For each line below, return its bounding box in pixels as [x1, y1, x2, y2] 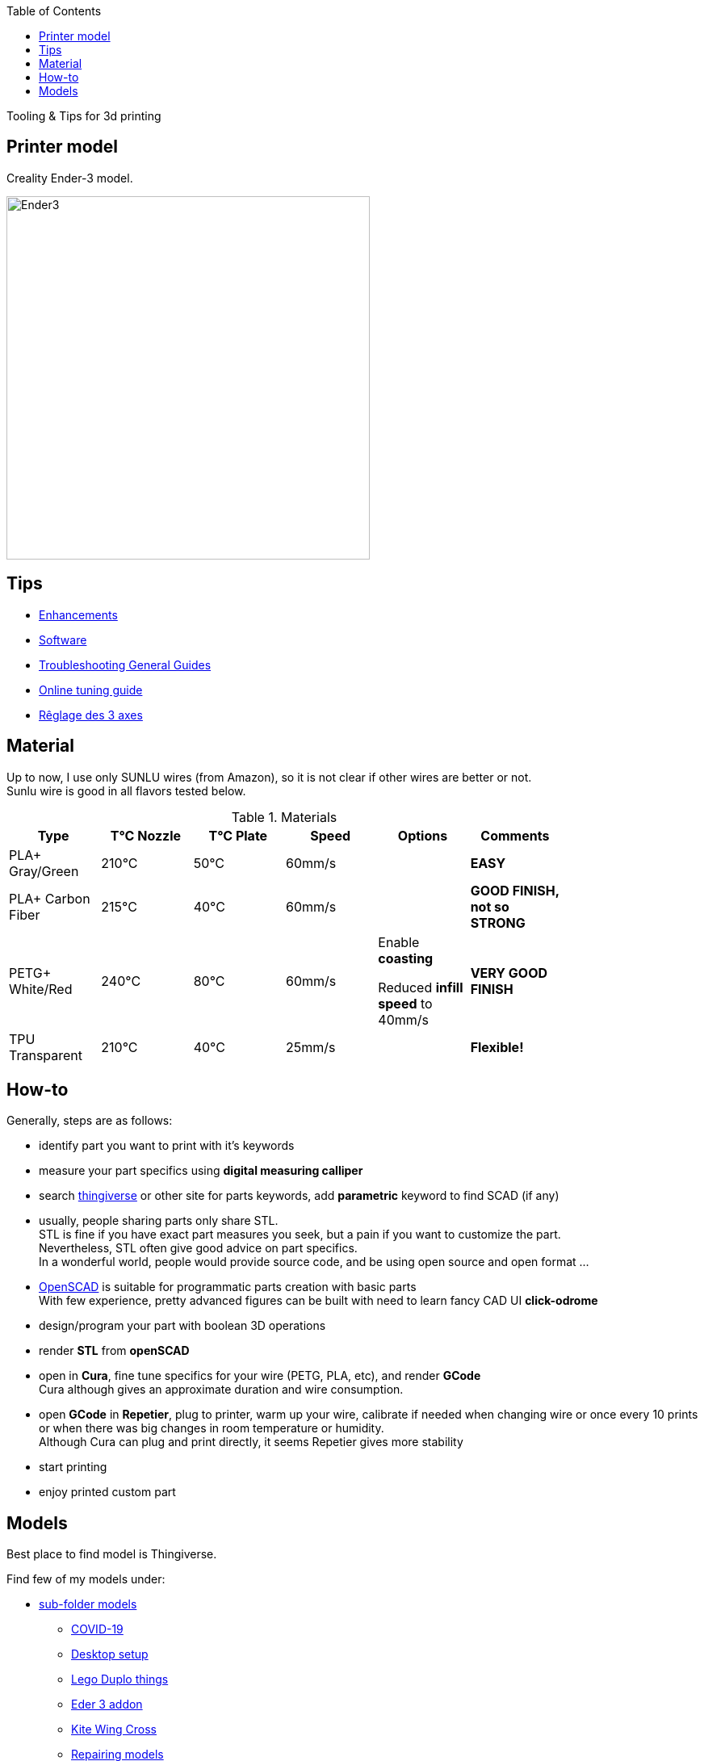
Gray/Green [9, 862, 79, 879]
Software [39, 632, 87, 647]
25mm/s [285, 1038, 336, 1055]
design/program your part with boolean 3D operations [39, 1319, 326, 1333]
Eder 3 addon [71, 1697, 143, 1712]
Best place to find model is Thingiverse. [6, 1547, 217, 1562]
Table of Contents [6, 4, 102, 18]
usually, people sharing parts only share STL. [39, 1214, 279, 1228]
